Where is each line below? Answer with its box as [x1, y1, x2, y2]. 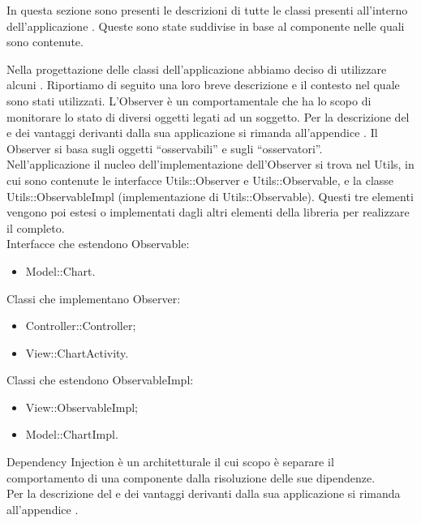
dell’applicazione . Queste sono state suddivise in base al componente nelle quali [6, 17, 405, 34]
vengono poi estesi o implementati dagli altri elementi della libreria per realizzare [6, 204, 410, 221]
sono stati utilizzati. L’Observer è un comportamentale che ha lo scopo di [6, 92, 372, 109]
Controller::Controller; [25, 317, 136, 334]
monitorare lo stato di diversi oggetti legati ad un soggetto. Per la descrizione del [6, 108, 410, 125]
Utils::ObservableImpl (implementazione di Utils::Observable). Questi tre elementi [6, 187, 414, 204]
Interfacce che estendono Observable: [6, 235, 190, 252]
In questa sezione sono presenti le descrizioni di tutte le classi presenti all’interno [6, 2, 408, 18]
